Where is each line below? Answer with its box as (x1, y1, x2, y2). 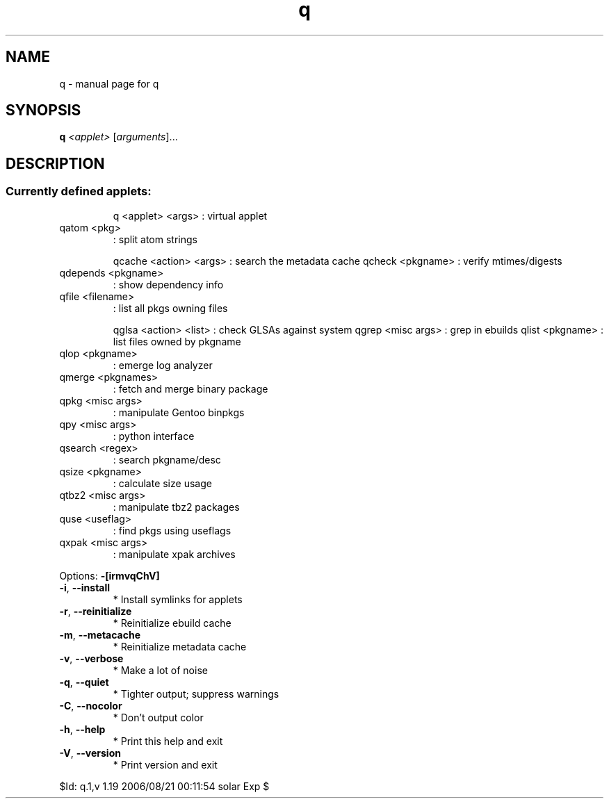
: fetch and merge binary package (113, 382, 268, 395)
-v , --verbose (59, 652, 124, 664)
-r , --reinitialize (59, 605, 132, 617)
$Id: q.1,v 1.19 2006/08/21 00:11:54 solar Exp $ (59, 780, 270, 792)
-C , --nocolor (59, 699, 122, 712)
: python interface (113, 429, 195, 442)
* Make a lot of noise (113, 664, 208, 676)
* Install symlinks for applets (113, 593, 243, 605)
